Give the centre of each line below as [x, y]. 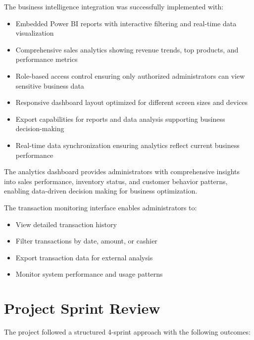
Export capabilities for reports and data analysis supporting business [120, 119]
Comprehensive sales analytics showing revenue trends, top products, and [127, 49]
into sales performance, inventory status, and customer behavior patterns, [116, 181]
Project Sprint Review [82, 308]
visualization [35, 33]
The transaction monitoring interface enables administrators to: [101, 207]
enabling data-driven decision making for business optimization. [101, 191]
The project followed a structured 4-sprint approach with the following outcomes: [127, 332]
